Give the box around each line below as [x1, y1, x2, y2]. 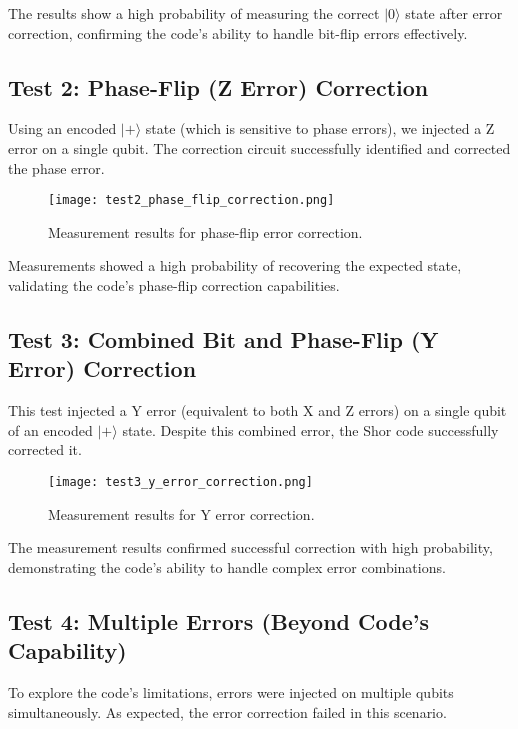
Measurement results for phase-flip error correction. [48, 221, 363, 242]
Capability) [8, 635, 127, 666]
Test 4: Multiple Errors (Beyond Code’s [8, 605, 429, 636]
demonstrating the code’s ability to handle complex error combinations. [8, 556, 446, 577]
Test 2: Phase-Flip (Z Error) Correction [8, 71, 429, 102]
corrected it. [8, 439, 82, 460]
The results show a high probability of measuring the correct [8, 3, 380, 23]
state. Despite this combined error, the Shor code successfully [122, 419, 499, 440]
